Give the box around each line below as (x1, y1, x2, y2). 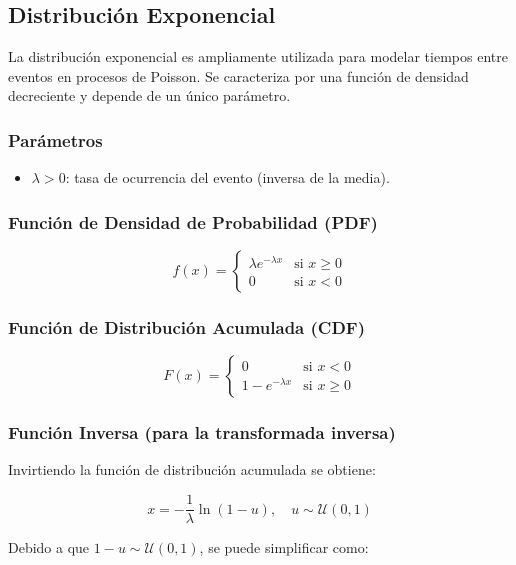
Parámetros (8, 127, 103, 152)
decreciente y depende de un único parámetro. (8, 85, 291, 106)
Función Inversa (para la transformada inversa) (8, 420, 396, 445)
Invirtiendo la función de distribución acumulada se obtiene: (8, 459, 376, 480)
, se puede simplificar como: (199, 537, 369, 558)
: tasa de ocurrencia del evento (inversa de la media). (65, 167, 390, 188)
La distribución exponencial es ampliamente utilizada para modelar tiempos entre (8, 46, 508, 67)
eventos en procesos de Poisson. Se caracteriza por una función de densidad (8, 65, 469, 86)
